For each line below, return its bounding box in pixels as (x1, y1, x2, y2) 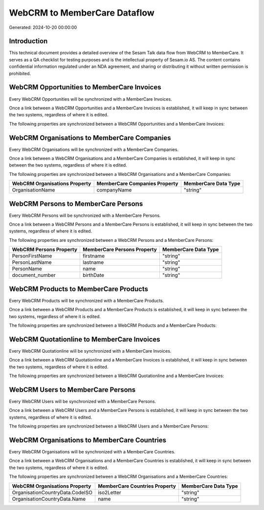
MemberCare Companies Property (96, 180, 178, 187)
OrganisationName (12, 187, 55, 193)
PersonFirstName (12, 253, 52, 259)
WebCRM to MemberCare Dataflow (9, 7, 155, 18)
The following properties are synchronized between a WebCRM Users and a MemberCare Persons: (9, 423, 209, 429)
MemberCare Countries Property (98, 483, 176, 489)
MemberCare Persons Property (83, 246, 157, 253)
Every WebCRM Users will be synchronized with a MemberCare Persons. (9, 398, 156, 404)
